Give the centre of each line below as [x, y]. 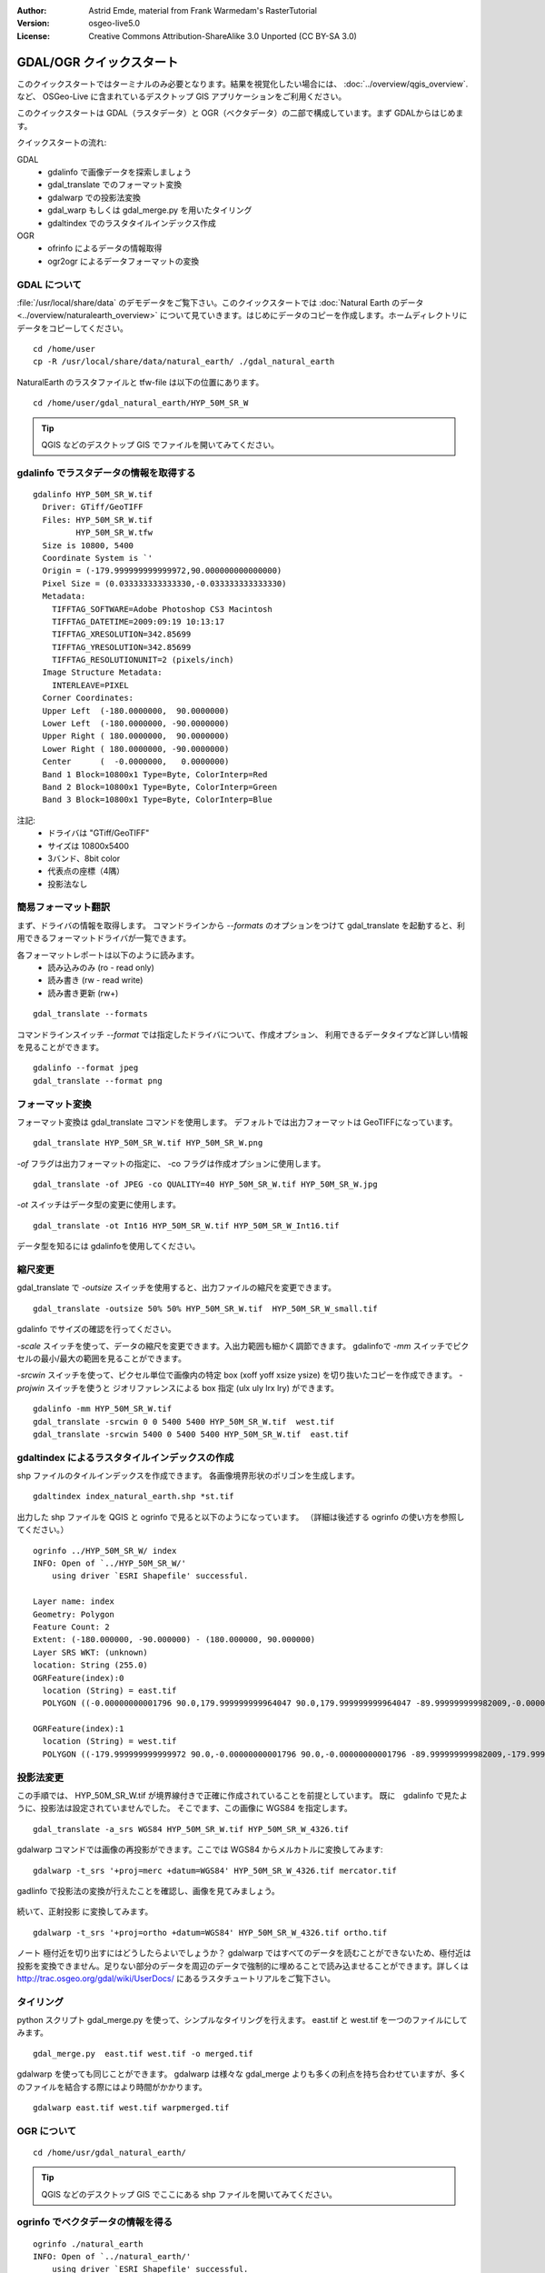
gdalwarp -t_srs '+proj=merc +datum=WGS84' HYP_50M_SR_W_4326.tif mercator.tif [215, 1870]
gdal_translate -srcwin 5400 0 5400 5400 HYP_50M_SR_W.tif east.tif [191, 1434]
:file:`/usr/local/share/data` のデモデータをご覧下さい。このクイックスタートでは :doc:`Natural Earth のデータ [220, 302]
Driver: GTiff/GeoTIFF [93, 507]
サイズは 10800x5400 [89, 846]
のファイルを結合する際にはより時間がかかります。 [112, 2087]
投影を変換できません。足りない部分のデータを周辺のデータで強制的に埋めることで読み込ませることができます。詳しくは [243, 1966]
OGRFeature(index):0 [79, 1678]
